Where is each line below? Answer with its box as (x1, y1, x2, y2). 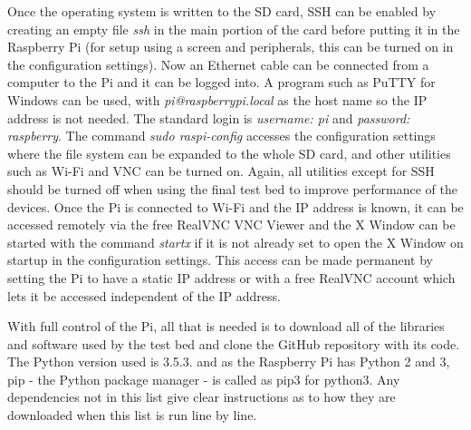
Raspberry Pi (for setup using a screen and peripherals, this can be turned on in (7, 37, 454, 56)
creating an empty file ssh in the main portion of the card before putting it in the (7, 19, 460, 38)
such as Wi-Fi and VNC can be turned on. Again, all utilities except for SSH (7, 161, 435, 181)
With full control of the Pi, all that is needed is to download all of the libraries (7, 317, 445, 336)
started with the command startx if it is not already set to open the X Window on (7, 232, 464, 251)
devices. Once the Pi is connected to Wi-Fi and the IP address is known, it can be (7, 197, 464, 216)
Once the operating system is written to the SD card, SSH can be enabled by (7, 2, 437, 20)
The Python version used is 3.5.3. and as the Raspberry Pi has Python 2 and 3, (7, 352, 450, 371)
